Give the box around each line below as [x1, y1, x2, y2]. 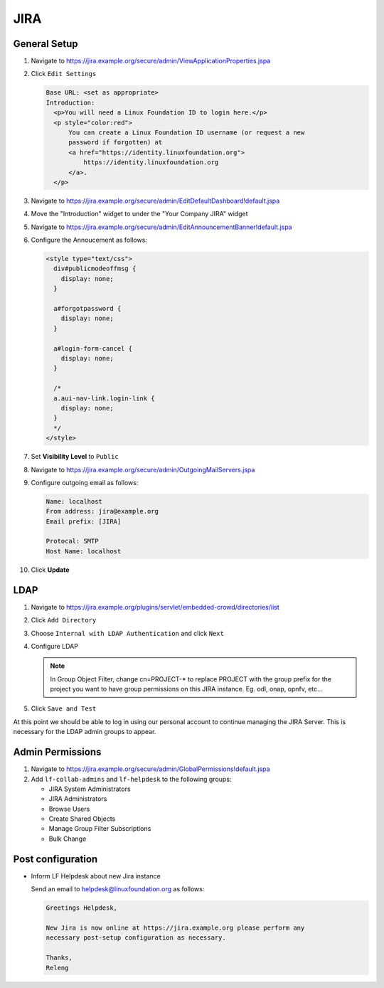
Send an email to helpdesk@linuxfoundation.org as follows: [31, 885, 205, 893]
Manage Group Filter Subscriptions [48, 824, 151, 833]
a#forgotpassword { [53, 304, 122, 313]
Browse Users [48, 804, 90, 813]
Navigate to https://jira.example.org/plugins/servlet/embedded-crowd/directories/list [31, 602, 280, 611]
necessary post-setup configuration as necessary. [46, 934, 227, 942]
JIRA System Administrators [48, 785, 131, 793]
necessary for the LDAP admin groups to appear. [13, 728, 156, 736]
